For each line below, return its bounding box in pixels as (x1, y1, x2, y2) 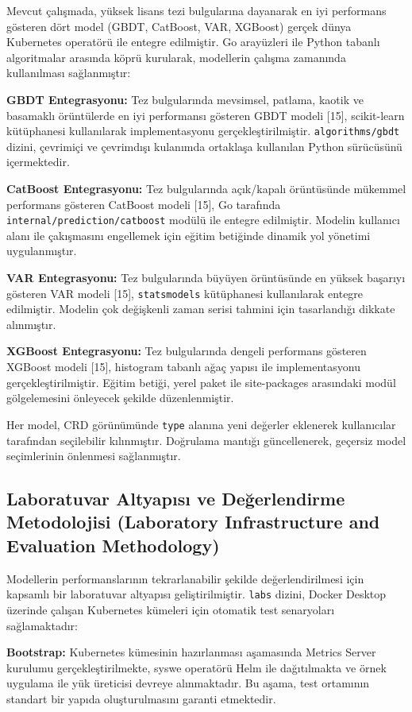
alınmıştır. (6, 315, 56, 332)
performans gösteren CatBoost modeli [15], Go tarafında (6, 195, 281, 212)
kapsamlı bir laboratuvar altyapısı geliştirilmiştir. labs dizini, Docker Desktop (6, 586, 387, 602)
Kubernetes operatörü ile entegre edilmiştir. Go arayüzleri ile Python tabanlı (6, 33, 380, 50)
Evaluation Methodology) (6, 532, 220, 557)
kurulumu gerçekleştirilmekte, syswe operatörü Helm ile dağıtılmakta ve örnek (6, 659, 387, 675)
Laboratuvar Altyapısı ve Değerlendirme (6, 486, 345, 511)
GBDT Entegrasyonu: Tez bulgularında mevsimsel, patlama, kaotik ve (6, 91, 364, 107)
